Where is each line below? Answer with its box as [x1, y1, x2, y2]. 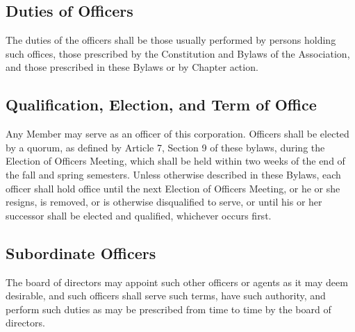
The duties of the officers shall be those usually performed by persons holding [6, 33, 336, 47]
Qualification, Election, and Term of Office [6, 94, 317, 115]
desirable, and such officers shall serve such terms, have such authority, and [6, 288, 326, 303]
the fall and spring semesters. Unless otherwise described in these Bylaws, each [6, 167, 341, 181]
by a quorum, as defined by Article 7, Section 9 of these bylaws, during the [6, 140, 325, 154]
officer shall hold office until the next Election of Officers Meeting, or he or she [6, 181, 340, 195]
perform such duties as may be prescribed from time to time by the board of [6, 301, 331, 316]
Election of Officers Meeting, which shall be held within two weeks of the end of [6, 153, 345, 168]
